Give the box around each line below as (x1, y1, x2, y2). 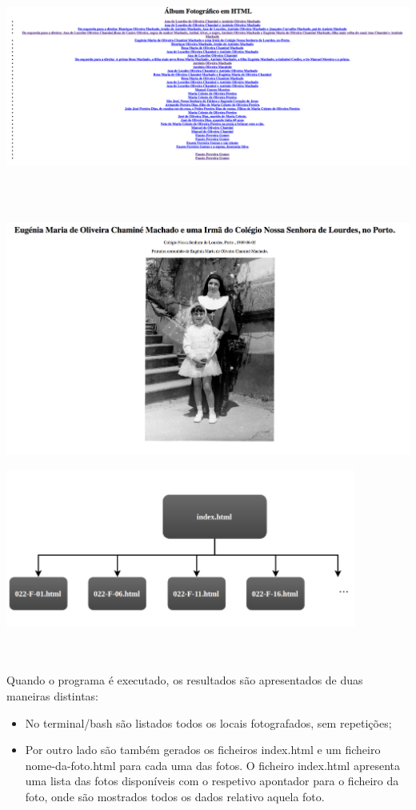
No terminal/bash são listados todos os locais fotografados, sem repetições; (25, 714, 392, 731)
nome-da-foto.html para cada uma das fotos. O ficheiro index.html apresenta (25, 756, 400, 773)
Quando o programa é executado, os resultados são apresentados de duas (6, 672, 363, 688)
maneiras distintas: (6, 687, 98, 704)
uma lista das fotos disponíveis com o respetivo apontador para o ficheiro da (25, 772, 399, 789)
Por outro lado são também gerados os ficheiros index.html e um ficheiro (25, 741, 381, 758)
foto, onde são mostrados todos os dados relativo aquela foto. (25, 788, 325, 804)
